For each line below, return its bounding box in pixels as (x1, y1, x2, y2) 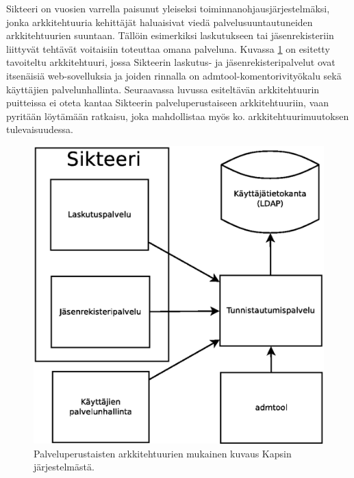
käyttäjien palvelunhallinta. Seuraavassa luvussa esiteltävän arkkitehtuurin (6, 82, 320, 96)
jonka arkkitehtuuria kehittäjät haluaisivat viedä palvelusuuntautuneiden (6, 14, 313, 29)
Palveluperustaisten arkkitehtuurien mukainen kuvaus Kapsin (34, 446, 292, 460)
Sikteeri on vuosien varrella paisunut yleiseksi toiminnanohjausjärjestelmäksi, (6, 1, 330, 15)
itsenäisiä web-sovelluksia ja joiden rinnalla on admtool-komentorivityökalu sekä (6, 68, 342, 82)
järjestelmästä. (34, 459, 94, 474)
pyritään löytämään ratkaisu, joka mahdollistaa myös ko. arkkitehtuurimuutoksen (6, 108, 349, 123)
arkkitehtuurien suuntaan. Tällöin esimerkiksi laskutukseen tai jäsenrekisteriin (6, 28, 334, 43)
